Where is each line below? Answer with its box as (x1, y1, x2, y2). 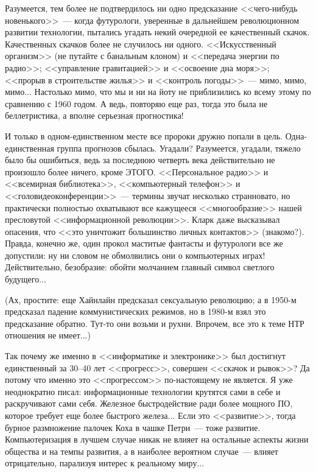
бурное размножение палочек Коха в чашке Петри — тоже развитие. (5, 421, 261, 433)
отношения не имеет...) (5, 329, 91, 342)
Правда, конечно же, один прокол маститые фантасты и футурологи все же (5, 237, 283, 250)
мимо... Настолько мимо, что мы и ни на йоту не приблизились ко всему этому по (5, 85, 311, 98)
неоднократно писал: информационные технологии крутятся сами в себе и (5, 385, 281, 398)
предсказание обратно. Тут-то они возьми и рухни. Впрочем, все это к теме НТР (5, 317, 304, 329)
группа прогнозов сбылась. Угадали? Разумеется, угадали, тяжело (57, 141, 301, 154)
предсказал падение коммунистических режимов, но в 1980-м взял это (5, 305, 266, 318)
